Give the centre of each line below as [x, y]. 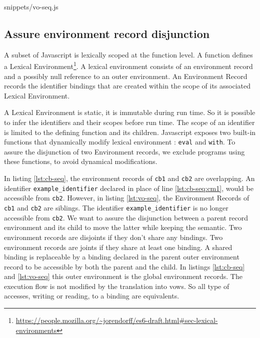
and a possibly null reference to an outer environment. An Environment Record [126, 76]
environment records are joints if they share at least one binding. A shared [118, 247]
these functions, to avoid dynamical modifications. [81, 161]
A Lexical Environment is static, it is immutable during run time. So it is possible [130, 112]
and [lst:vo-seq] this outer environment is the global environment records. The [123, 276]
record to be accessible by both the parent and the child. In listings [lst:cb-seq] [124, 266]
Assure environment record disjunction [107, 33]
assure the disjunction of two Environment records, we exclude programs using [124, 151]
